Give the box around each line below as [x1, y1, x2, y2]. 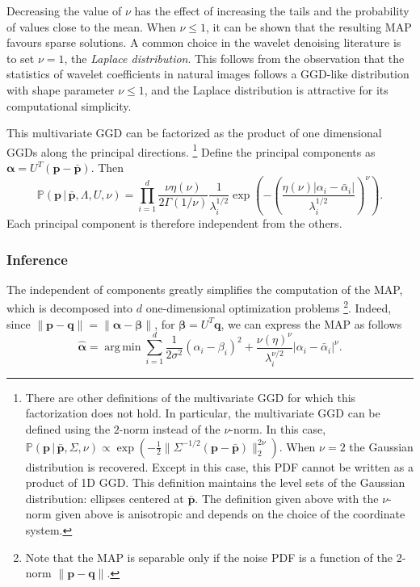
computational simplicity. [6, 97, 132, 114]
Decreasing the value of [6, 2, 122, 19]
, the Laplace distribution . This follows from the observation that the [64, 49, 405, 66]
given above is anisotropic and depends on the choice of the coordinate [55, 505, 405, 522]
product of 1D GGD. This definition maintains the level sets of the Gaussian [25, 474, 405, 491]
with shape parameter [6, 81, 115, 98]
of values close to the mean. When [6, 18, 176, 35]
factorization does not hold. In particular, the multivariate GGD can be [25, 405, 380, 421]
